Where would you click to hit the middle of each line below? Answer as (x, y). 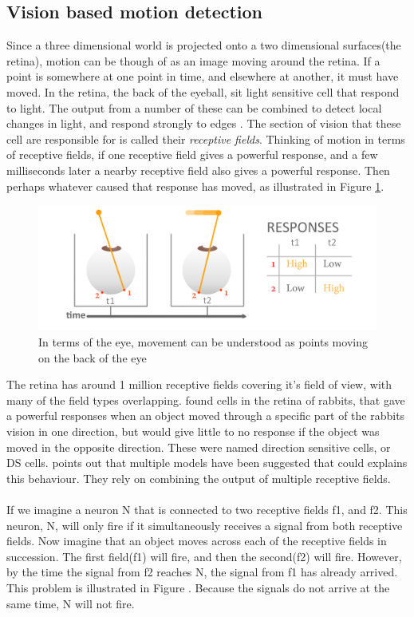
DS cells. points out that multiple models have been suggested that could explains (207, 463)
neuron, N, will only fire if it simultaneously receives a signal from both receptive (205, 525)
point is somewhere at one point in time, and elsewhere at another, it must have (203, 76)
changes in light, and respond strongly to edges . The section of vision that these (204, 123)
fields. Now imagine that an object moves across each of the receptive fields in (197, 541)
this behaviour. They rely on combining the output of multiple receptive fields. (199, 478)
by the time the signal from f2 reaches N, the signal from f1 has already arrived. (202, 572)
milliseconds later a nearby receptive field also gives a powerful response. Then (198, 170)
